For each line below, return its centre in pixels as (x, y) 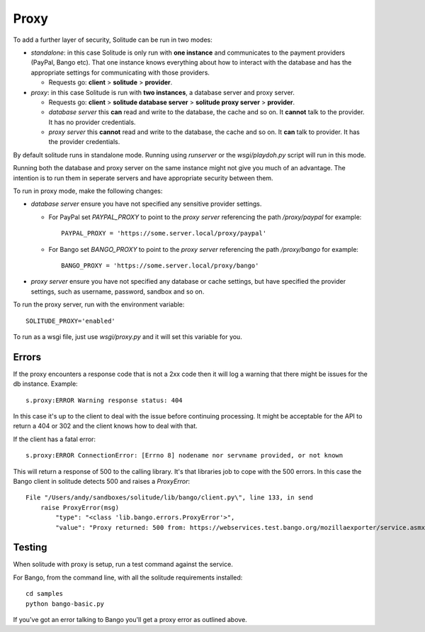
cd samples (45, 594)
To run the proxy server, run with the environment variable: (99, 304)
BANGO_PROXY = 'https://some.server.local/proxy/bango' (160, 265)
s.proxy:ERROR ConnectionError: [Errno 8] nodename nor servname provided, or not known (185, 455)
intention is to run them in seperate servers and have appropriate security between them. (143, 178)
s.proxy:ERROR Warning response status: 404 (104, 400)
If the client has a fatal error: (54, 439)
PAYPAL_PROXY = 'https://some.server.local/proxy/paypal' (164, 233)
